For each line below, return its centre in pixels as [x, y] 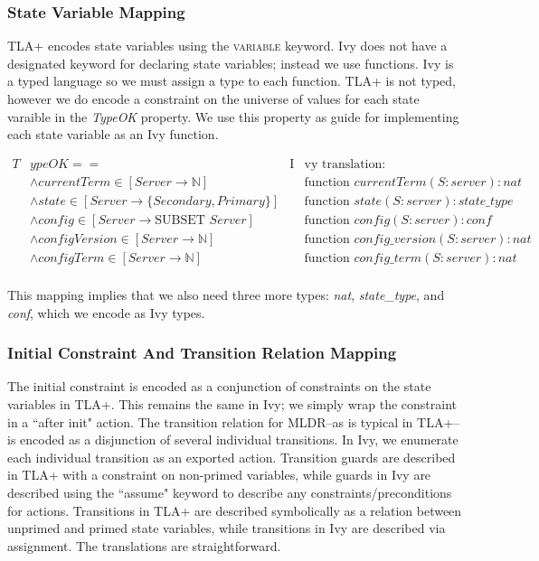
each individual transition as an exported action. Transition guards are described [232, 457]
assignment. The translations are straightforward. [144, 545]
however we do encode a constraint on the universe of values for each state [213, 98]
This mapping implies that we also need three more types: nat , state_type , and [226, 295]
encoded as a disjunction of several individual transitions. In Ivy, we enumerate [239, 439]
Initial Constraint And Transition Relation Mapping [202, 353]
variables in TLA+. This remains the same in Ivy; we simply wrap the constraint [232, 404]
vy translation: [345, 164]
